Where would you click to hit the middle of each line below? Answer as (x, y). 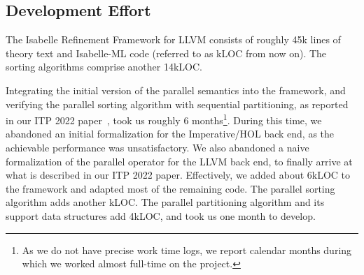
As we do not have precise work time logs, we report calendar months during (187, 250)
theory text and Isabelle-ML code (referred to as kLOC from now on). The (166, 53)
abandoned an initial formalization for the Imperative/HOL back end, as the (170, 134)
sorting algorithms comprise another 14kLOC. (104, 67)
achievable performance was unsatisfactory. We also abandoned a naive (157, 148)
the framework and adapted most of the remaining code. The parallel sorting (170, 188)
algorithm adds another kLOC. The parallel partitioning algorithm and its (165, 202)
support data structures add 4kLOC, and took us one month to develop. (161, 215)
